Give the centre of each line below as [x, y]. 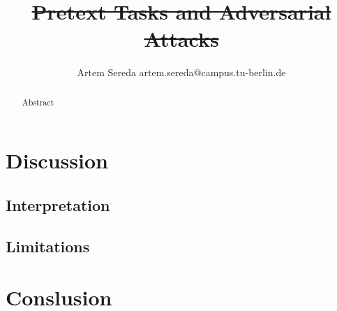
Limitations [48, 246]
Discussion [57, 160]
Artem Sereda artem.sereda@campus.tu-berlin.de [181, 72]
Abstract [38, 102]
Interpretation [58, 204]
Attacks [181, 39]
